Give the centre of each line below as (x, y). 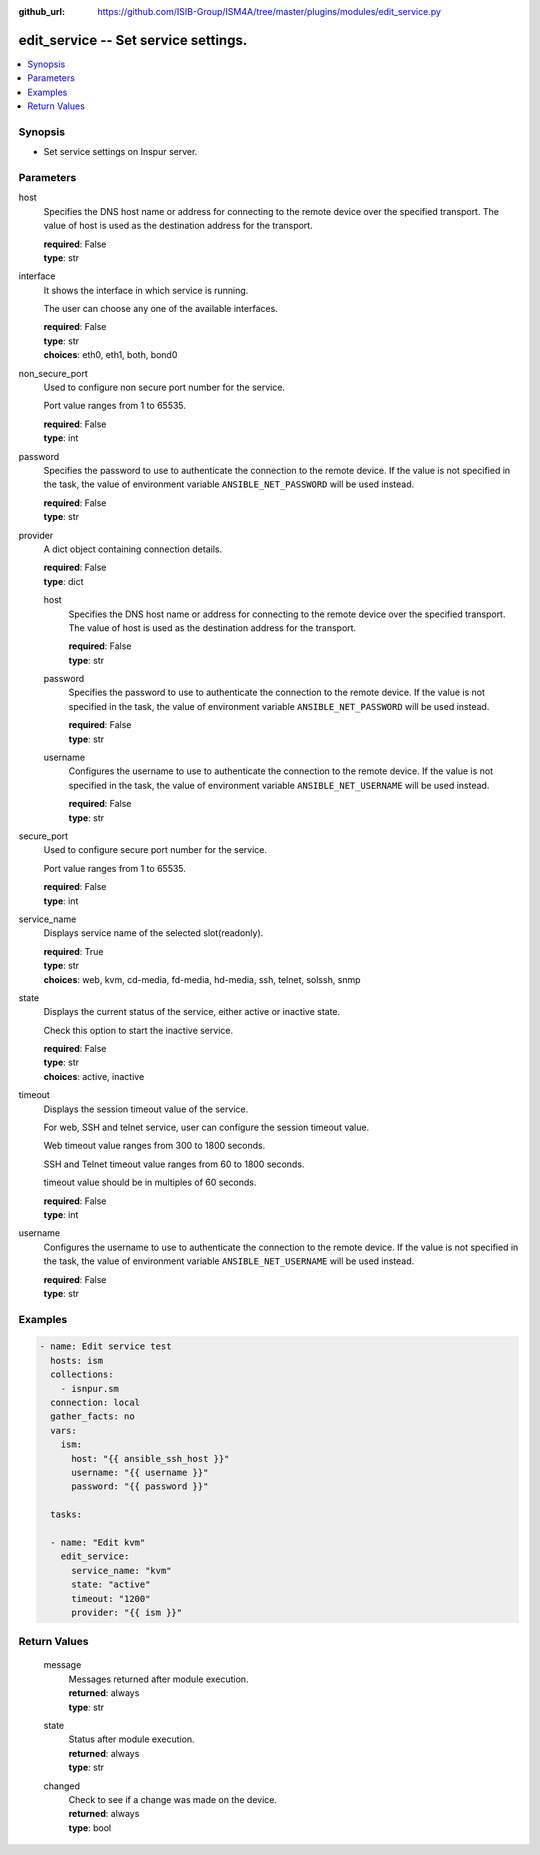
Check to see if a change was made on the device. (173, 1799)
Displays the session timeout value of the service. (146, 1109)
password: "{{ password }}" (140, 1486)
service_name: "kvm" (121, 1570)
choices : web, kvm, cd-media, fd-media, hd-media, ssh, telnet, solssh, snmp (202, 979)
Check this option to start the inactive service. (138, 1030)
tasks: (66, 1514)
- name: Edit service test (105, 1346)
